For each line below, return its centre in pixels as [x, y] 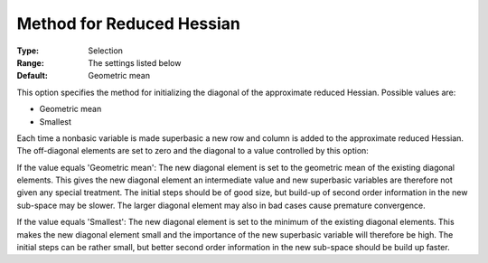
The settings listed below [135, 62]
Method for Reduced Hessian [129, 23]
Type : [28, 51]
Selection [106, 51]
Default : [33, 76]
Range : [30, 62]
